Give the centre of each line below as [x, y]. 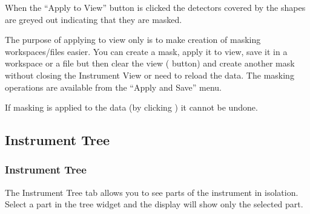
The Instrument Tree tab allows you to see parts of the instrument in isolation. [152, 192]
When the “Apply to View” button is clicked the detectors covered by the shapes [155, 7]
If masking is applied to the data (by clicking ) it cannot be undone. [131, 107]
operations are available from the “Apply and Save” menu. [113, 87]
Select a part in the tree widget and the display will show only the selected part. [154, 204]
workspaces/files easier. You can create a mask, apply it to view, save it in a [146, 51]
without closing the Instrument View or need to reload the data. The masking [150, 75]
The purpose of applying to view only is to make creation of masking [133, 40]
